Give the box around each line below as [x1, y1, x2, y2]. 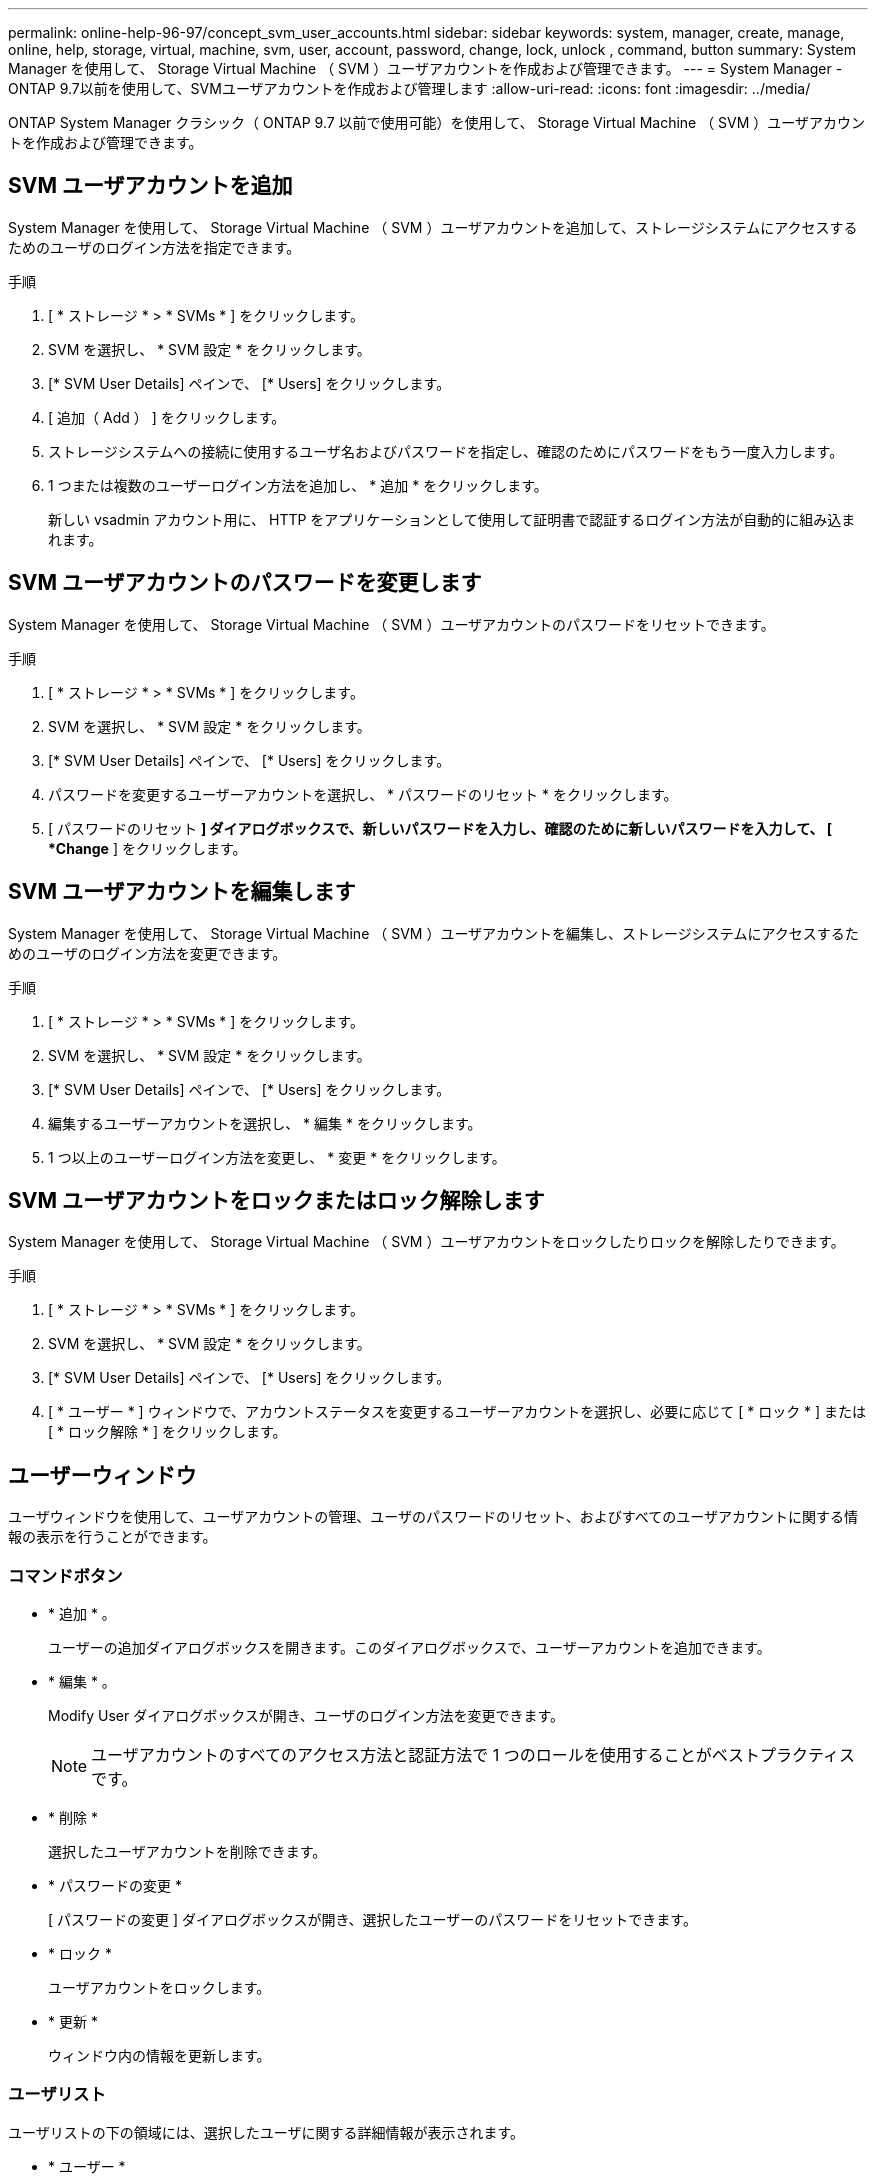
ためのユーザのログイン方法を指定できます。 [8, 238, 301, 256]
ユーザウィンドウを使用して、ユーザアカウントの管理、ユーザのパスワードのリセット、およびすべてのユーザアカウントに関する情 [8, 1508, 858, 1526]
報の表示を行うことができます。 [8, 1528, 217, 1546]
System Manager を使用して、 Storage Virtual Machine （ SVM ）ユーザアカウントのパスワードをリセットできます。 [8, 615, 775, 633]
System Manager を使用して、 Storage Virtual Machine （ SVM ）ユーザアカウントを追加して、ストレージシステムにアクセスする [8, 218, 858, 236]
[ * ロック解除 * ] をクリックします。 [48, 1423, 287, 1441]
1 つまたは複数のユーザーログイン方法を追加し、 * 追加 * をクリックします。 [48, 476, 548, 494]
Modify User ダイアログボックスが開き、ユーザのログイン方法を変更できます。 [48, 1706, 565, 1724]
